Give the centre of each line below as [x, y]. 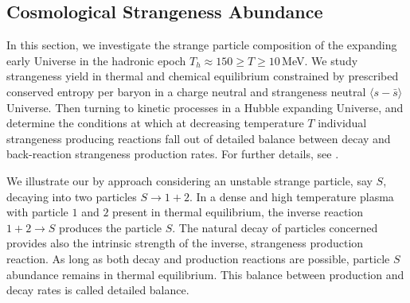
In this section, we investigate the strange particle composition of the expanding [202, 45]
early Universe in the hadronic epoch [96, 60]
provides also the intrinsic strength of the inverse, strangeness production [185, 243]
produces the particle [110, 227]
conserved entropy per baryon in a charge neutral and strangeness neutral [186, 91]
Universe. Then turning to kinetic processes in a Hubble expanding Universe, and [205, 107]
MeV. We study [320, 60]
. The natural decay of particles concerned [275, 227]
